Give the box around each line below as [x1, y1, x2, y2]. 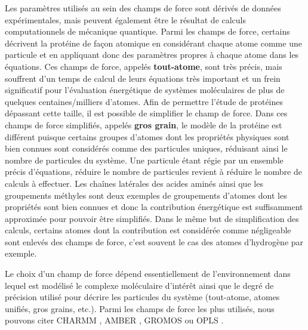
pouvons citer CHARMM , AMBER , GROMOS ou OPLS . [5, 314, 224, 326]
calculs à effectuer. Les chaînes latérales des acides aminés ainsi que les [5, 177, 263, 189]
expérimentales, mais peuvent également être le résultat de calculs [5, 13, 247, 26]
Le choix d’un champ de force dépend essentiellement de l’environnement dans [5, 267, 291, 280]
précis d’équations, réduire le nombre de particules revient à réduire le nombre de [5, 165, 302, 178]
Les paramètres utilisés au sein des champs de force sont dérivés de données [5, 2, 281, 14]
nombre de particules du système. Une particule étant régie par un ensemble [5, 153, 284, 166]
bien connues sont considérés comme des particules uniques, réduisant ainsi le [5, 142, 288, 155]
